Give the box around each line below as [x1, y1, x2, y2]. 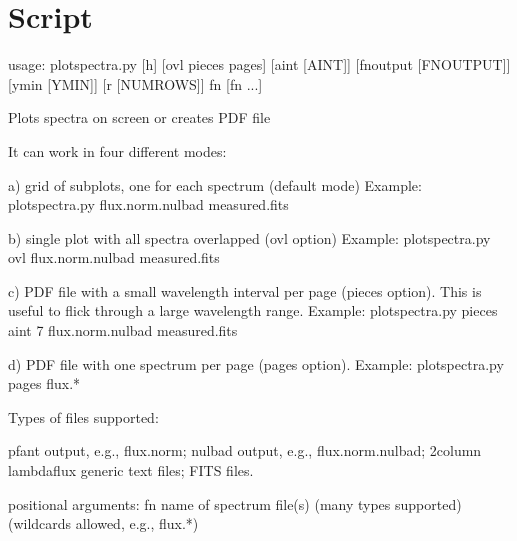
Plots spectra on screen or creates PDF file [8, 107, 271, 128]
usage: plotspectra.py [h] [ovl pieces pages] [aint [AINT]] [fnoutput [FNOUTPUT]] [8, 54, 511, 75]
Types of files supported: [8, 406, 159, 427]
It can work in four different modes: [8, 140, 227, 161]
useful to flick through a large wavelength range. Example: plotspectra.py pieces [8, 300, 498, 321]
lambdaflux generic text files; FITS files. [8, 460, 254, 481]
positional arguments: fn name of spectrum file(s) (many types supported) [8, 493, 462, 514]
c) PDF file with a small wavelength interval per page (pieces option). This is [8, 280, 482, 301]
